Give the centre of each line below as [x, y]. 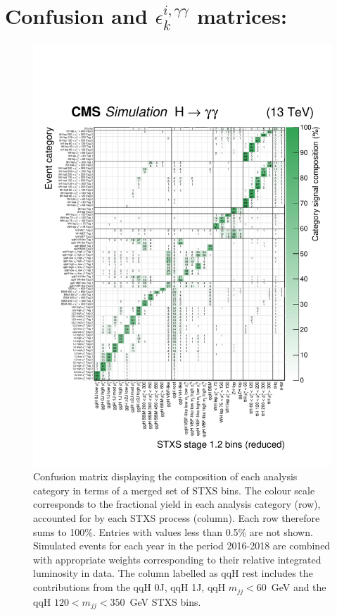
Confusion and [76, 16]
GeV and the [299, 587]
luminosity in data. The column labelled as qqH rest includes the [173, 573]
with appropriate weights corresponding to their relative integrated [177, 559]
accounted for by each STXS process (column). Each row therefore [177, 518]
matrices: [242, 16]
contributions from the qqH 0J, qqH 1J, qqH [129, 587]
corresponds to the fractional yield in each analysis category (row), [177, 504]
